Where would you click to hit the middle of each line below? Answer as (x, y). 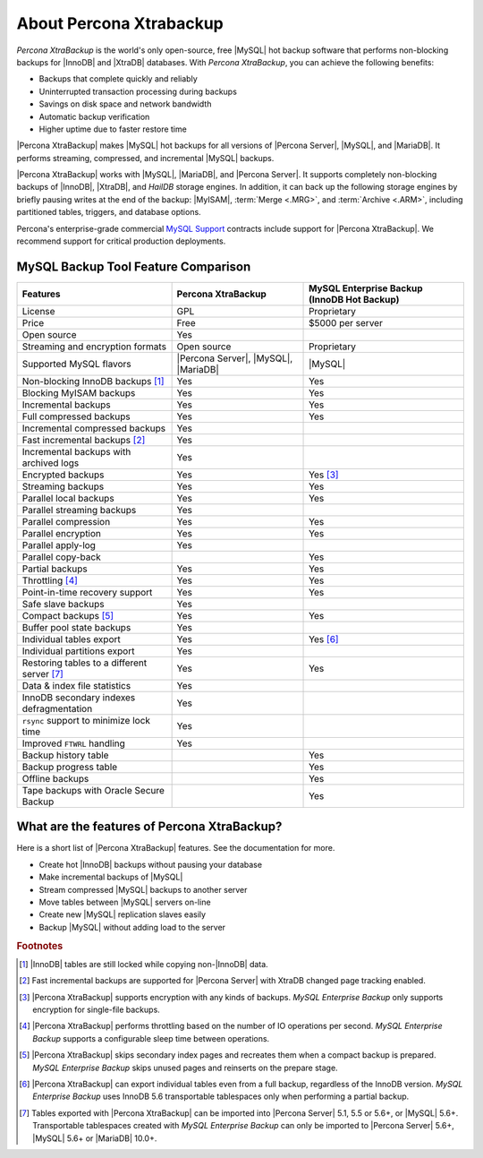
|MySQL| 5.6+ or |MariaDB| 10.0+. (95, 1138)
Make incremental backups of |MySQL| (111, 877)
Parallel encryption (62, 533)
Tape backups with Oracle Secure (93, 790)
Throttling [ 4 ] (50, 580)
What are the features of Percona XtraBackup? (149, 827)
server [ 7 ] (43, 673)
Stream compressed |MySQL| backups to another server (143, 889)
